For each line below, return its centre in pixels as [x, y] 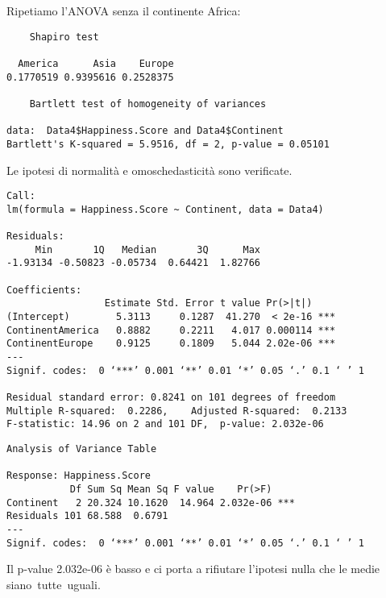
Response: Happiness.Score [79, 476]
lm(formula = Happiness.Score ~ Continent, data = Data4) [165, 209]
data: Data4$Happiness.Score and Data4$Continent [145, 131]
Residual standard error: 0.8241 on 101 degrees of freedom [171, 397]
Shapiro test [64, 37]
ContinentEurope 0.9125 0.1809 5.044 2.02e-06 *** [171, 344]
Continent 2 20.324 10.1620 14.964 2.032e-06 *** [151, 502]
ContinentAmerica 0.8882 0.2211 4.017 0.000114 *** [171, 330]
